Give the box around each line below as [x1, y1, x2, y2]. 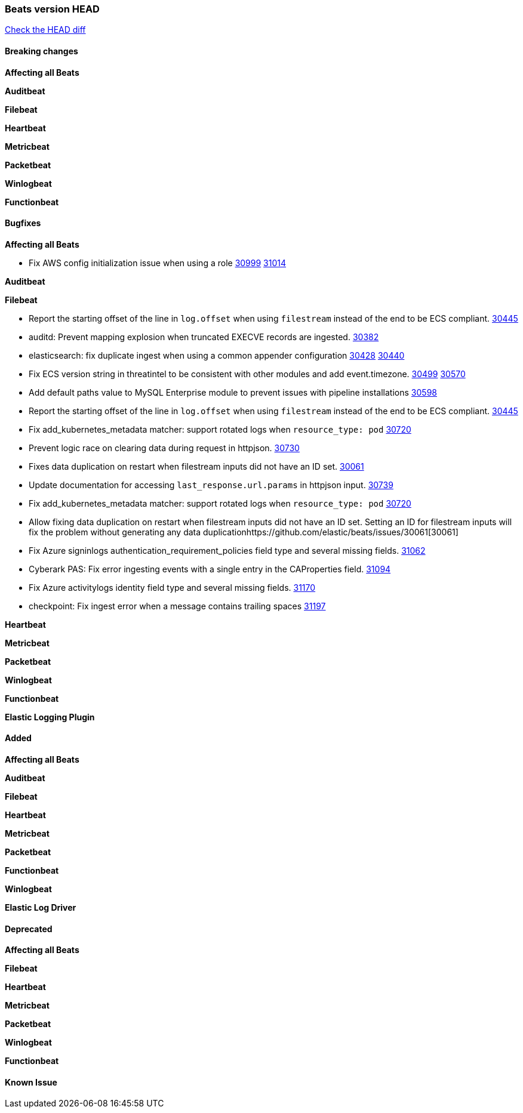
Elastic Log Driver [5, 902, 76, 913]
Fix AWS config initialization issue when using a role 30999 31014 [29, 257, 287, 268]
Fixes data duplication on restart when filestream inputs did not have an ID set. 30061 [29, 461, 364, 471]
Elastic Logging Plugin [5, 711, 95, 722]
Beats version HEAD [5, 3, 100, 15]
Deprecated [5, 923, 53, 934]
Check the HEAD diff [5, 24, 86, 35]
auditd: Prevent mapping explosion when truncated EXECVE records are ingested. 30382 [29, 331, 379, 342]
